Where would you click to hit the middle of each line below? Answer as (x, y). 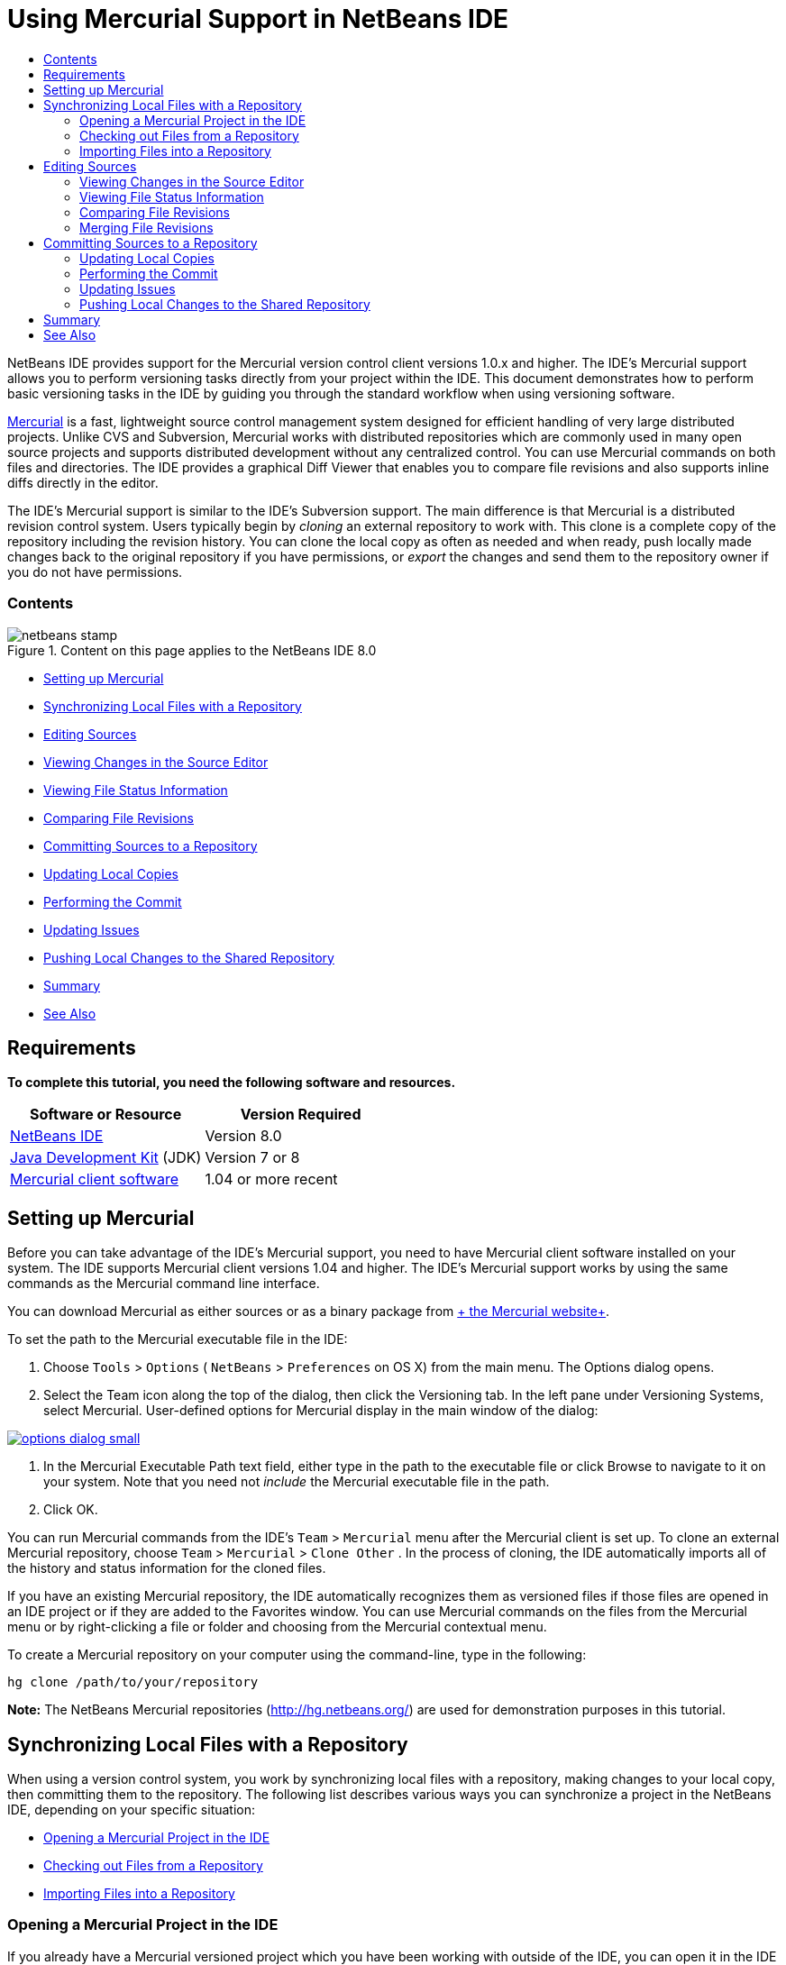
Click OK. (71, 1510)
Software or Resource (106, 1115)
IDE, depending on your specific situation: (132, 1810)
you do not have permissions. (95, 571)
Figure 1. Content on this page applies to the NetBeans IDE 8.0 (192, 650)
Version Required (301, 1115)
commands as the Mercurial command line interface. (164, 1284)
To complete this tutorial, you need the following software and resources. (232, 1083)
